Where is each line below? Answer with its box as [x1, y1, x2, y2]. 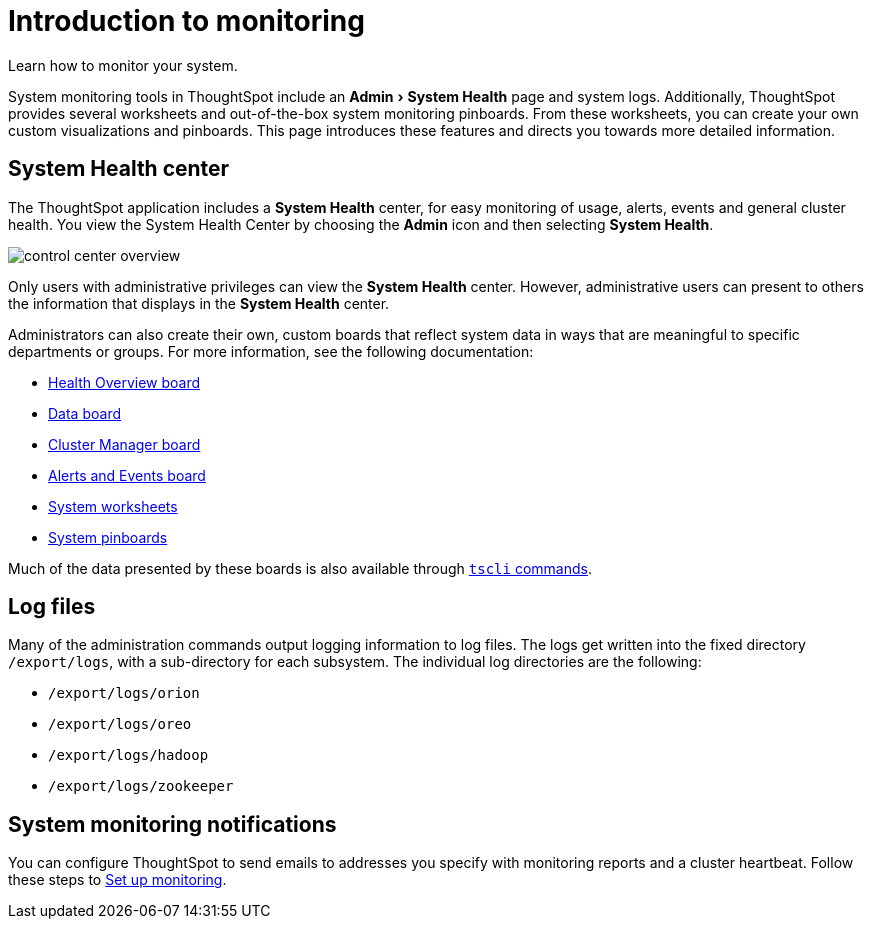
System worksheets [48, 497, 178, 515]
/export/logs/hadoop [48, 747, 209, 764]
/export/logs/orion [48, 685, 200, 702]
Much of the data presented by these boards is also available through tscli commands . [8, 559, 592, 577]
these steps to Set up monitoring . [8, 871, 227, 889]
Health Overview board [48, 373, 201, 391]
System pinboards [48, 528, 168, 546]
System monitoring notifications [8, 811, 337, 837]
